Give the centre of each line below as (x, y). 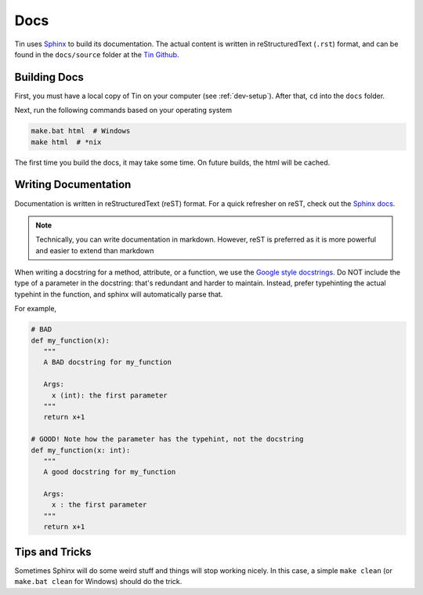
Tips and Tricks (53, 551)
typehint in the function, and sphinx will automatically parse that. (119, 294)
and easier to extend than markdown (95, 250)
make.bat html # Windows (81, 131)
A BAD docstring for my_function (108, 362)
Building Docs (49, 77)
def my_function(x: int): (81, 450)
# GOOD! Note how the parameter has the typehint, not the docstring (167, 439)
